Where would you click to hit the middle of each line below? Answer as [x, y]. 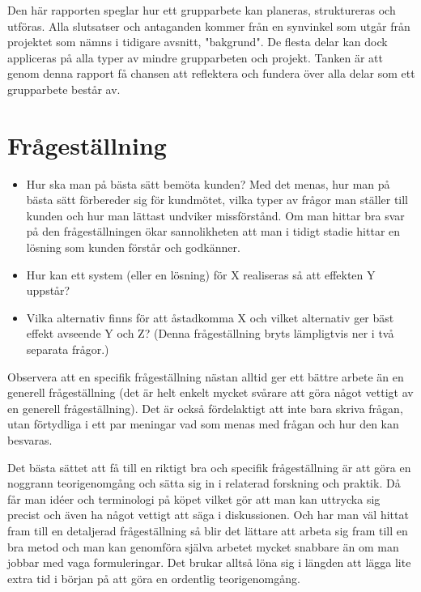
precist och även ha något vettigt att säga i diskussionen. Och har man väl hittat [208, 515]
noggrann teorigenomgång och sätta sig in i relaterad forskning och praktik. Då [204, 483]
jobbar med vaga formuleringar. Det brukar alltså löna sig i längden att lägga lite [209, 562]
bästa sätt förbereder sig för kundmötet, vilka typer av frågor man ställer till [217, 200]
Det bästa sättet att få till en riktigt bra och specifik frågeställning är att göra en [209, 467]
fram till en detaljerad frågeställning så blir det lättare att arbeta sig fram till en [208, 530]
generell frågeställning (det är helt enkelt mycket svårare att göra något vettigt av [210, 392]
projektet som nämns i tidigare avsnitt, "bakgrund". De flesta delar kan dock [198, 42]
